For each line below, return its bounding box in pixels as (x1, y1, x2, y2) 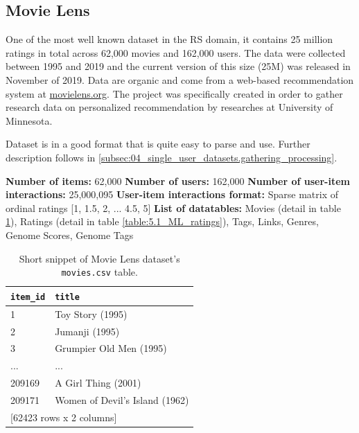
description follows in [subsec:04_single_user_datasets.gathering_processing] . (6, 150, 338, 164)
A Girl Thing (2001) (55, 375, 141, 390)
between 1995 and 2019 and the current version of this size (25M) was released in (6, 59, 351, 73)
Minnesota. (6, 113, 53, 127)
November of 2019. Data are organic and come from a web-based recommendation (6, 72, 354, 87)
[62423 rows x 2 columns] (10, 409, 117, 424)
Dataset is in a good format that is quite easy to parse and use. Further (6, 136, 310, 151)
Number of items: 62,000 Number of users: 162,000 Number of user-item (6, 173, 350, 188)
